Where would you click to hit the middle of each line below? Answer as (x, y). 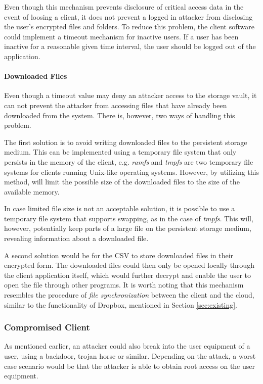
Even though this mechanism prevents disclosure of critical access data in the (124, 7)
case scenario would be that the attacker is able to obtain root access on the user (129, 366)
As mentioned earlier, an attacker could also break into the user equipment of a (127, 346)
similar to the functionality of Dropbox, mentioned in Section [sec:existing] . (121, 304)
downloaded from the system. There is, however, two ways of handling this (120, 115)
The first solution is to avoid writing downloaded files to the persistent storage (126, 142)
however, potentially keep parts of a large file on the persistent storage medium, (128, 228)
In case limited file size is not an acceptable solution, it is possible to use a (120, 208)
